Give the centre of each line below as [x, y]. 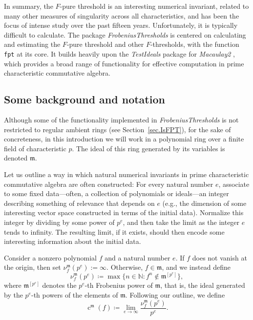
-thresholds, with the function [195, 44]
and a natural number [137, 257]
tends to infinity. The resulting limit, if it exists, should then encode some [114, 231]
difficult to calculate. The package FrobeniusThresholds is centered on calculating [125, 34]
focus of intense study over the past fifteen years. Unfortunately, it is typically [121, 25]
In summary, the [29, 6]
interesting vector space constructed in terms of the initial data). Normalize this [124, 212]
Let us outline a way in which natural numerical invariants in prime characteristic [126, 174]
